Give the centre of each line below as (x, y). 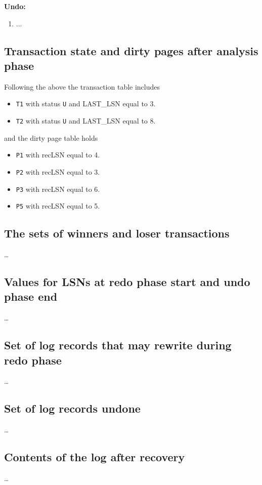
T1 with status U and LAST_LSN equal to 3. (86, 104)
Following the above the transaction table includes (82, 86)
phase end (31, 296)
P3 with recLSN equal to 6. (58, 189)
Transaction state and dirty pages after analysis (131, 50)
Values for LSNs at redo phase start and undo (127, 282)
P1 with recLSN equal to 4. (58, 155)
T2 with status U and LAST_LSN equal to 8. (86, 121)
